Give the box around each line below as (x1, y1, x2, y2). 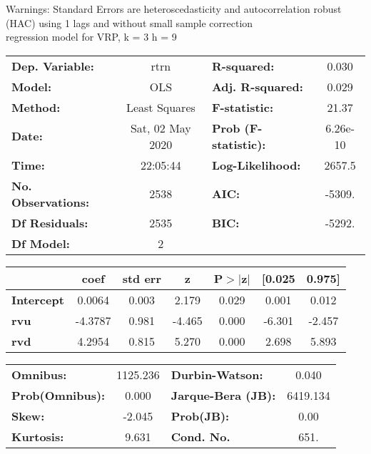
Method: (11, 98, 61, 115)
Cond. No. (171, 428, 230, 445)
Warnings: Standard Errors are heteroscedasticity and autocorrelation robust (6, 1, 342, 16)
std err (122, 269, 161, 287)
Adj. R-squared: (211, 78, 303, 95)
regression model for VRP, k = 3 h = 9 (6, 29, 177, 44)
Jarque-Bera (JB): (171, 386, 276, 403)
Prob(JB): (171, 407, 230, 424)
